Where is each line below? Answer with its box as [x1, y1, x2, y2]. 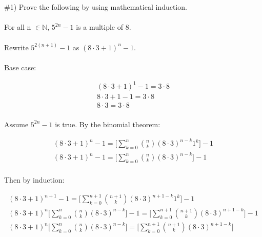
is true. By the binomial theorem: [55, 118, 160, 129]
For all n [4, 22, 31, 32]
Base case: [4, 62, 36, 72]
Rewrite [4, 42, 29, 52]
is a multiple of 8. [76, 22, 131, 32]
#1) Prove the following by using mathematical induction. [4, 2, 187, 12]
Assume [4, 118, 29, 129]
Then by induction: [4, 174, 65, 185]
